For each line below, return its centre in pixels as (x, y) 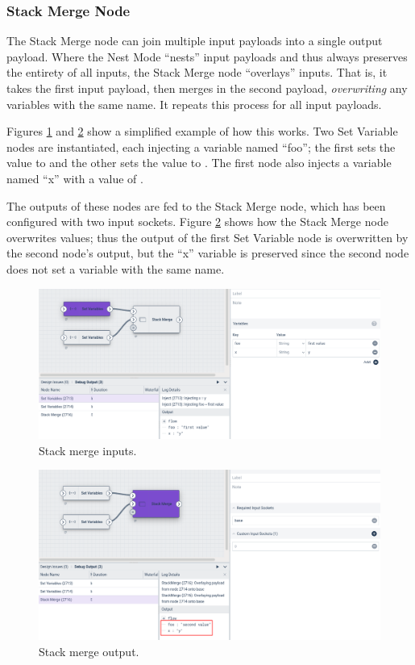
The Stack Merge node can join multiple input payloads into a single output (195, 41)
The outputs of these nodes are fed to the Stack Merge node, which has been (196, 205)
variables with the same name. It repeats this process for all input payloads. (194, 104)
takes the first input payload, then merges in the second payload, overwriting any (207, 88)
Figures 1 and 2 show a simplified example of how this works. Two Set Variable (202, 131)
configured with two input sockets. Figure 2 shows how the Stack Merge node (197, 222)
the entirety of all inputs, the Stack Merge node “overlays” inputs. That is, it (197, 72)
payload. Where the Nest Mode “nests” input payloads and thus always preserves (207, 56)
